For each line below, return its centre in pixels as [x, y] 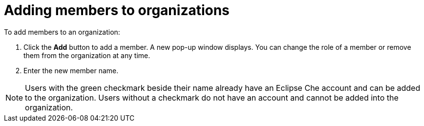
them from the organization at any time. [87, 55]
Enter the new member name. [71, 70]
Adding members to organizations [117, 10]
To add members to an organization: [62, 32]
